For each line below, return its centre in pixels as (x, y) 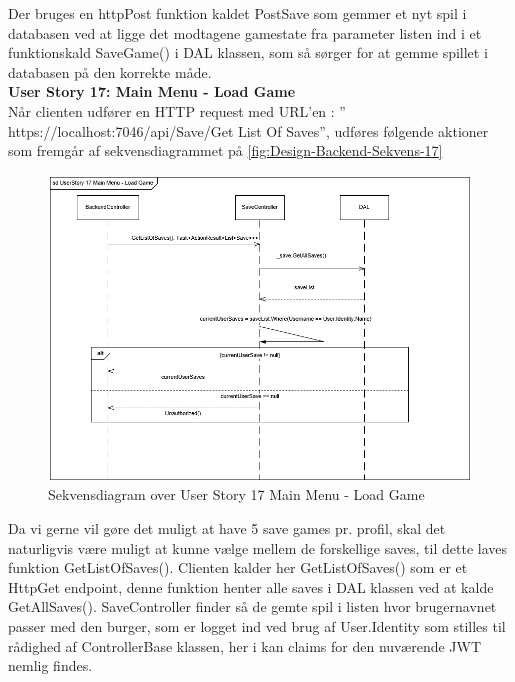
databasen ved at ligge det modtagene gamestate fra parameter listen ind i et (245, 32)
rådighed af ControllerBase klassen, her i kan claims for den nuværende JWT (245, 645)
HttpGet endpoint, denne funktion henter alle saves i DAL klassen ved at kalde (251, 586)
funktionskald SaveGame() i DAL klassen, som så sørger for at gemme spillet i (248, 52)
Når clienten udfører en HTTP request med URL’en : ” (177, 110)
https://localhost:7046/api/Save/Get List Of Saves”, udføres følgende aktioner (248, 130)
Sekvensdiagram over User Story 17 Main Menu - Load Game (236, 494)
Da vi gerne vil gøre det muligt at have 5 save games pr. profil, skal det (227, 528)
